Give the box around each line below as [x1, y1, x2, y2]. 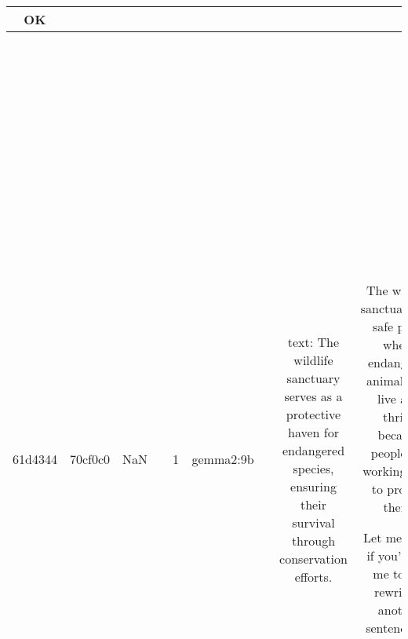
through [291, 531, 336, 550]
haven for [288, 422, 339, 441]
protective [286, 404, 341, 423]
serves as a [284, 386, 343, 405]
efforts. [294, 567, 333, 586]
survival [292, 513, 335, 531]
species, [293, 458, 334, 477]
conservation [279, 549, 348, 568]
